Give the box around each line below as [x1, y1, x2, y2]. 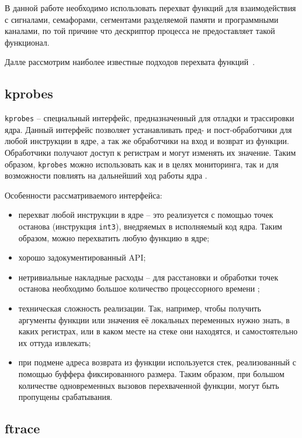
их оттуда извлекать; [18, 336, 91, 348]
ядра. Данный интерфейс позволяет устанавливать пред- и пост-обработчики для [5, 123, 292, 135]
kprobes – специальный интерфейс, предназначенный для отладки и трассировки [5, 112, 294, 124]
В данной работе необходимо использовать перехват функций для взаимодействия [5, 2, 296, 13]
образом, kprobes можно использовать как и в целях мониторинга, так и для [5, 158, 279, 170]
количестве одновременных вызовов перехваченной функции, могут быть [18, 379, 279, 391]
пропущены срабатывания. [18, 391, 113, 403]
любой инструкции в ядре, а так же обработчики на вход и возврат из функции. [5, 135, 289, 147]
